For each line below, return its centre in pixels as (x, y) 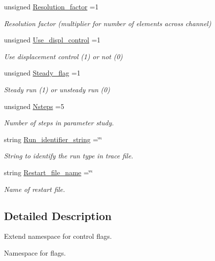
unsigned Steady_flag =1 (42, 73)
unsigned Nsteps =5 (34, 106)
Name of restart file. (35, 189)
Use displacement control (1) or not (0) (63, 56)
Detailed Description (58, 215)
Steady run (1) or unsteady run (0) (57, 89)
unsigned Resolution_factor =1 (51, 6)
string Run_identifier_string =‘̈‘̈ (53, 139)
